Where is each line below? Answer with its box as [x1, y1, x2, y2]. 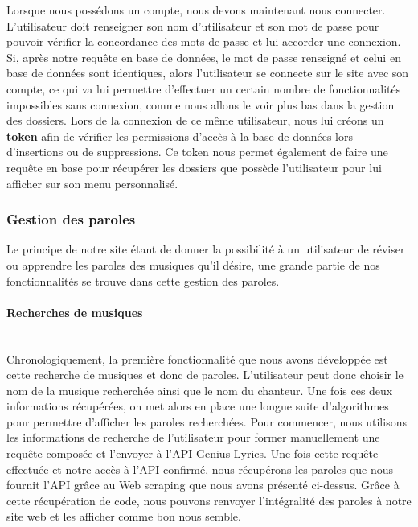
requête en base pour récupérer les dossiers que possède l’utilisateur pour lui [6, 159, 382, 175]
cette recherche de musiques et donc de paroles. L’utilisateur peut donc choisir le [6, 366, 404, 383]
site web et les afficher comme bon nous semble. [6, 508, 241, 525]
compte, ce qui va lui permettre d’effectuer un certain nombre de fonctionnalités [6, 80, 401, 97]
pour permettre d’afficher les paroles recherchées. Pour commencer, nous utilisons [6, 413, 407, 430]
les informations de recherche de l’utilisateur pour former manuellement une [6, 429, 380, 446]
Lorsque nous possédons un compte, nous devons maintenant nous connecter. [6, 2, 386, 18]
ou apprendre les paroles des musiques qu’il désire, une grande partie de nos [6, 256, 380, 273]
